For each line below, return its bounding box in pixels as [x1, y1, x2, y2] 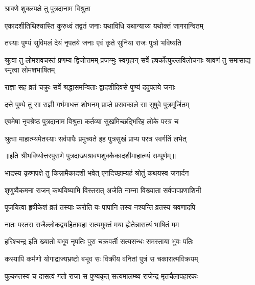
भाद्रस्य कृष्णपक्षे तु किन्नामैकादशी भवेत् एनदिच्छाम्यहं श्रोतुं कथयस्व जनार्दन [5, 167, 189, 178]
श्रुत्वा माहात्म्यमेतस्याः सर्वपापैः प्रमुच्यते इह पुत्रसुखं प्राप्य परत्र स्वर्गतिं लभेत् [5, 133, 187, 144]
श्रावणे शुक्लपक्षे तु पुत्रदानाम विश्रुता [5, 3, 90, 13]
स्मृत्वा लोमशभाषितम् [5, 64, 55, 75]
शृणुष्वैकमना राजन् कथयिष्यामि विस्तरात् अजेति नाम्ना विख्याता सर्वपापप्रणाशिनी [5, 184, 201, 195]
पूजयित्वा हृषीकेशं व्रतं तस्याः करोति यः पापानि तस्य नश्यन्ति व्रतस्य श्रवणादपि [5, 202, 196, 212]
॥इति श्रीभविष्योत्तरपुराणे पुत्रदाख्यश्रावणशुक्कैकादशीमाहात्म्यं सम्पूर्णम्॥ [5, 150, 176, 161]
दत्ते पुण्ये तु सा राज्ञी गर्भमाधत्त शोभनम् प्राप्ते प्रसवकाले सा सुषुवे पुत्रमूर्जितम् [5, 99, 190, 109]
